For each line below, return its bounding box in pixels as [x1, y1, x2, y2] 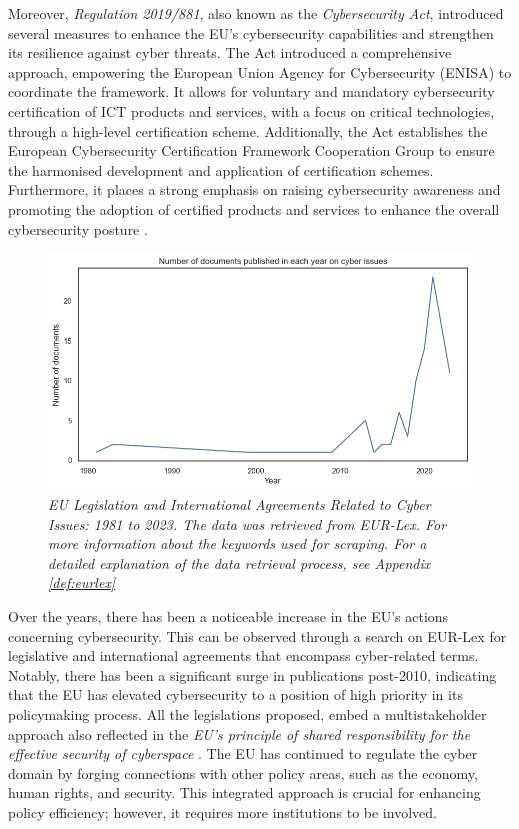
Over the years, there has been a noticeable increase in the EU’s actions [8, 606, 449, 627]
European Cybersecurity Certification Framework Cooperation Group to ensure [8, 140, 495, 161]
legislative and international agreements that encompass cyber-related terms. [8, 645, 479, 666]
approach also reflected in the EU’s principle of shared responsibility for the [8, 723, 471, 744]
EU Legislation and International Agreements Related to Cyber [48, 494, 431, 515]
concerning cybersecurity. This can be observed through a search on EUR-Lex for [8, 625, 507, 646]
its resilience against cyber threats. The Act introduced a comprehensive [8, 42, 452, 63]
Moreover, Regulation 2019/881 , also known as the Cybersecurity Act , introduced [8, 3, 504, 23]
